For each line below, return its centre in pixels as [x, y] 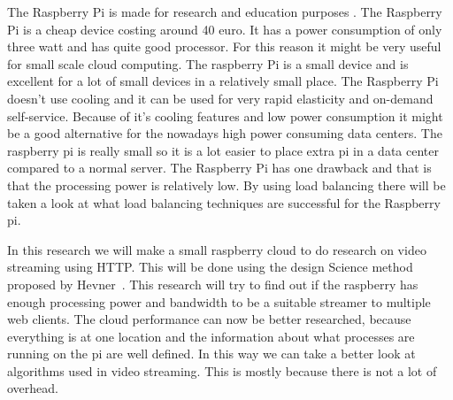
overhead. [33, 388]
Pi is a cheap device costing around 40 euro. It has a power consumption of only [225, 29]
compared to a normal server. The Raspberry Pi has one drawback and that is [219, 168]
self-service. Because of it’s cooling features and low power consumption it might [225, 115]
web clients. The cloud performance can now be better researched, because [209, 319]
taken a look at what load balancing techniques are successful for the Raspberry [224, 202]
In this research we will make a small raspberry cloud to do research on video [217, 249]
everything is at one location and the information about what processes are [211, 336]
